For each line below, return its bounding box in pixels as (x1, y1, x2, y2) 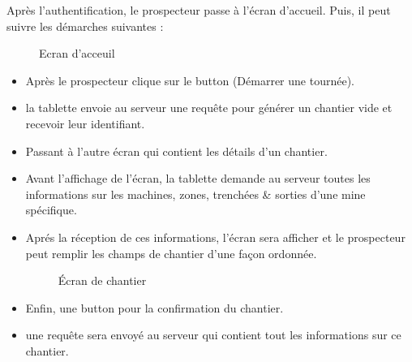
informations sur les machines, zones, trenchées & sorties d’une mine (25, 185, 366, 202)
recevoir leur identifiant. (25, 114, 145, 131)
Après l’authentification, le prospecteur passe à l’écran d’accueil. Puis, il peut (6, 2, 391, 18)
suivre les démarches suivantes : (6, 17, 164, 34)
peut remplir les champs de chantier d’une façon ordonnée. (25, 244, 317, 261)
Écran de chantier (58, 272, 147, 289)
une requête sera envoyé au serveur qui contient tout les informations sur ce (25, 326, 401, 343)
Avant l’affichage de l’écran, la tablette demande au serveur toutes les (25, 170, 371, 187)
